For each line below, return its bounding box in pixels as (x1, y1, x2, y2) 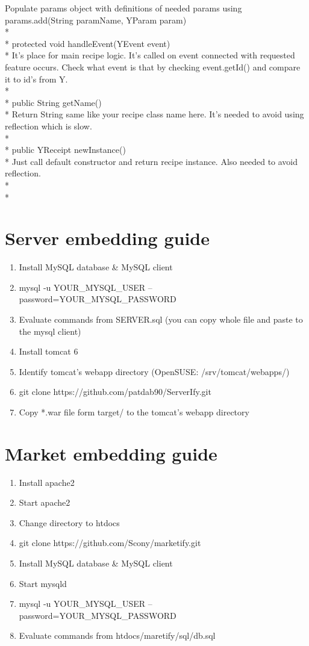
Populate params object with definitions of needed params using (5, 2, 242, 14)
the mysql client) (19, 325, 81, 337)
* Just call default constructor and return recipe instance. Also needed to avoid (5, 155, 298, 167)
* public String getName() (5, 96, 102, 108)
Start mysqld (19, 577, 67, 589)
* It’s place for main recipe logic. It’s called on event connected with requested (5, 49, 295, 61)
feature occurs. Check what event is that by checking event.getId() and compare (5, 60, 301, 73)
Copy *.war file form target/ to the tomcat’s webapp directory (19, 405, 249, 418)
